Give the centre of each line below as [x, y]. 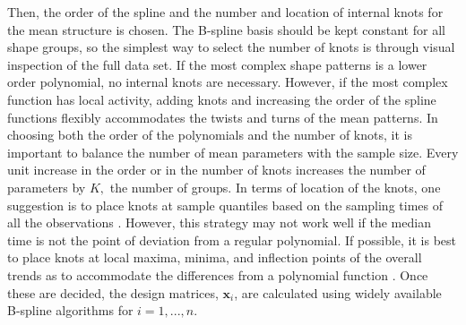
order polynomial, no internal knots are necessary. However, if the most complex [228, 82]
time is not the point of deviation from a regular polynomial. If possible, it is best [232, 239]
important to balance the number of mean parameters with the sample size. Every [233, 152]
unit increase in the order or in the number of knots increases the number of [216, 170]
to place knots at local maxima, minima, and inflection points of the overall [215, 257]
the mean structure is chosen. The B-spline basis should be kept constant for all [226, 29]
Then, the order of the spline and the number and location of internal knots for [225, 12]
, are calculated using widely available [338, 292]
